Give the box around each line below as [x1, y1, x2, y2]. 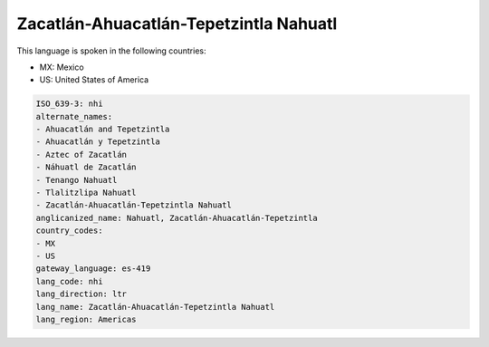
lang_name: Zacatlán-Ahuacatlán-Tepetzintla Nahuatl [35, 302, 275, 312]
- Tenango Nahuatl [35, 175, 118, 185]
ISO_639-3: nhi [35, 99, 103, 109]
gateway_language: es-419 [35, 264, 151, 274]
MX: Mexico [39, 62, 85, 72]
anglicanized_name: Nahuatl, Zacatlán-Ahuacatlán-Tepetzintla [35, 213, 318, 223]
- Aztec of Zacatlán [35, 149, 127, 159]
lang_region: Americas [35, 313, 137, 324]
